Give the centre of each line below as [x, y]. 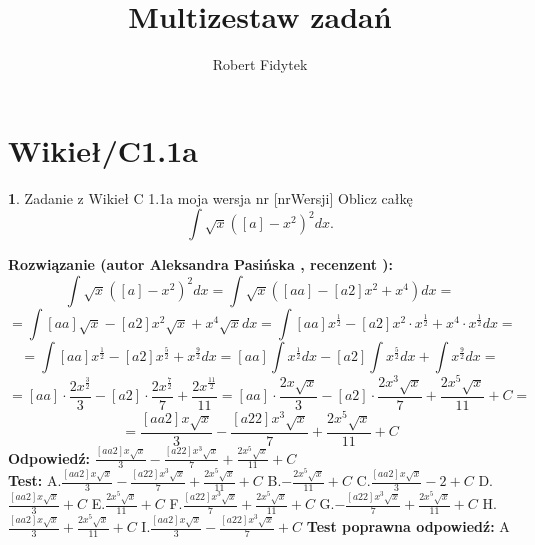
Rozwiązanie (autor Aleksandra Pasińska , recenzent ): [200, 264]
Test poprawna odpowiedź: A [408, 526]
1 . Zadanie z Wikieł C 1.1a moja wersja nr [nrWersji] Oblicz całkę [210, 197]
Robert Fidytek [260, 64]
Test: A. [35, 480]
